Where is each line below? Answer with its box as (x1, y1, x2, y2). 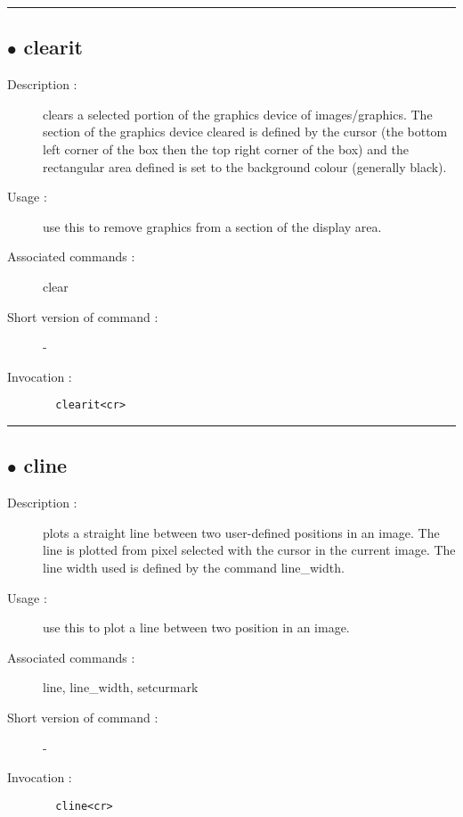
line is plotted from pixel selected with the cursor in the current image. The (43, 541, 456, 559)
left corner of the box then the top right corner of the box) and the (43, 139, 409, 158)
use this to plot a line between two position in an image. (43, 618, 350, 637)
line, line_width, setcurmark (43, 678, 199, 697)
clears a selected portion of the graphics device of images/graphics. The (43, 104, 433, 123)
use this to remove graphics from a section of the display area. (43, 217, 382, 235)
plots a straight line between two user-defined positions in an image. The (43, 523, 440, 541)
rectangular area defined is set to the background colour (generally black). (43, 157, 447, 176)
